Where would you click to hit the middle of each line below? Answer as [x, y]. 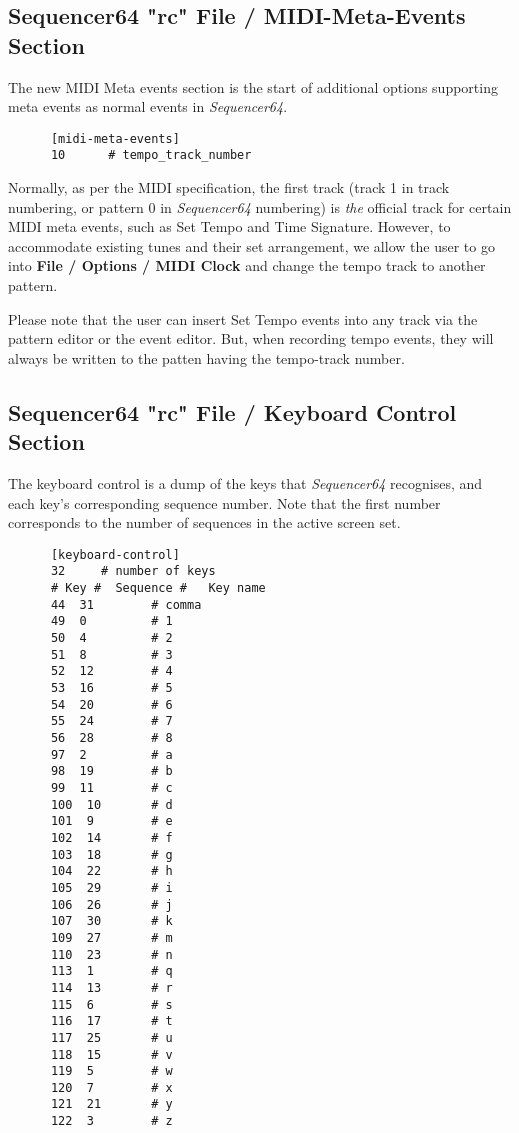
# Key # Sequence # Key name [158, 588]
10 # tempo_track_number [151, 155]
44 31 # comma [126, 604]
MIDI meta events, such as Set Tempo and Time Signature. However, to [229, 226]
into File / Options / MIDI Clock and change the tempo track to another [247, 265]
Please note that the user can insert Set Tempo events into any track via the [243, 318]
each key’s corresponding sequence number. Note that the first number [224, 502]
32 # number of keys [133, 571]
